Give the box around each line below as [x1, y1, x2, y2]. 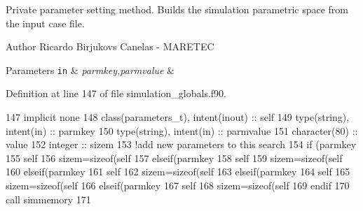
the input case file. [6, 15, 85, 30]
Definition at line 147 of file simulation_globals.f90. [6, 86, 226, 101]
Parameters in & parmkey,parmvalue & [6, 62, 174, 77]
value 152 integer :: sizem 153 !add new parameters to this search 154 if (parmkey [6, 137, 357, 152]
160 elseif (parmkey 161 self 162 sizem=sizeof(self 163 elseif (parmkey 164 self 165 [6, 164, 350, 179]
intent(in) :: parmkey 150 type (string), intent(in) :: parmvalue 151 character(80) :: [6, 123, 358, 138]
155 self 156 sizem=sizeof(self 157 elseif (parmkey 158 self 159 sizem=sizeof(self [6, 150, 343, 165]
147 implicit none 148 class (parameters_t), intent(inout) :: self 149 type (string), [6, 110, 350, 124]
